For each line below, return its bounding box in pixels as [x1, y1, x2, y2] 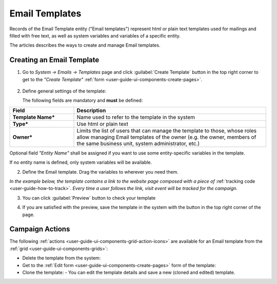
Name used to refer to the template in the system [76, 113, 195, 121]
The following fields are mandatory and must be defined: [22, 98, 143, 104]
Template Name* [12, 113, 55, 121]
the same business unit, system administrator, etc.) [76, 140, 200, 147]
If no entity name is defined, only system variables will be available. [9, 159, 152, 165]
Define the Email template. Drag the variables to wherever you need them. [22, 168, 179, 175]
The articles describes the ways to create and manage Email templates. [9, 42, 161, 48]
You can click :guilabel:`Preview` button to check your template [22, 195, 156, 201]
